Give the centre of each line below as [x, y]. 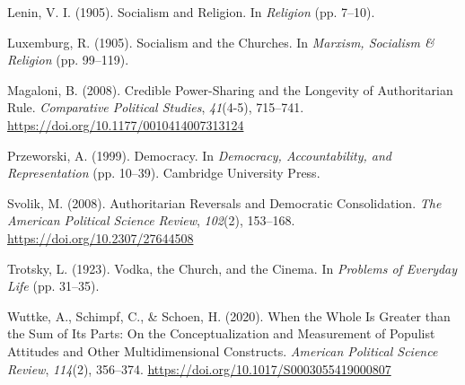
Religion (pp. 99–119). [68, 60]
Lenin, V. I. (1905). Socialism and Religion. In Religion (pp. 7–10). [191, 12]
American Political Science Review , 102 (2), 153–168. [151, 220]
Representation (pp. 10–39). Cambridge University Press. [164, 173]
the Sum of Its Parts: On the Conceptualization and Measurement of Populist [221, 333]
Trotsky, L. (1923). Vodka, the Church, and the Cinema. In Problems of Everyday [232, 268]
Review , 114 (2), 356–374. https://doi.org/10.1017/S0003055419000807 [199, 368]
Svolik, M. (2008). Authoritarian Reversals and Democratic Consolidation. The [224, 202]
